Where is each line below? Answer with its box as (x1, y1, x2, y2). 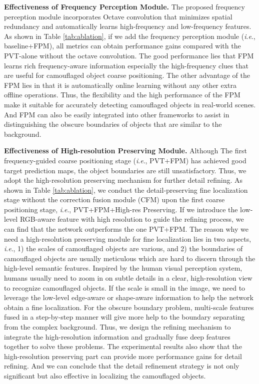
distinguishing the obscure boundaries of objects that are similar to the (4, 119, 222, 129)
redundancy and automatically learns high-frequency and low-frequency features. (4, 21, 251, 31)
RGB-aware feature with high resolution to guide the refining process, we (19, 214, 244, 224)
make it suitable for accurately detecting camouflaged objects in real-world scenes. (4, 99, 256, 109)
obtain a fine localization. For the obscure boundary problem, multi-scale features (4, 302, 254, 312)
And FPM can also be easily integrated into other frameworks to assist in (4, 109, 229, 119)
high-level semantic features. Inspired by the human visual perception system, (4, 263, 242, 273)
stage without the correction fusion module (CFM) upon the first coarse (4, 194, 225, 205)
